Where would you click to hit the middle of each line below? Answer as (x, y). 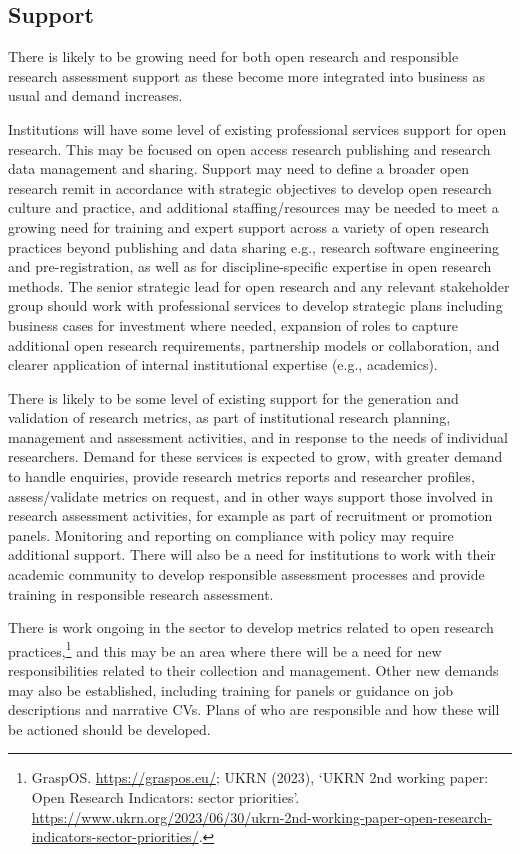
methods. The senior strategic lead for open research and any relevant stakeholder (259, 285)
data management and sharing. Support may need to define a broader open (239, 168)
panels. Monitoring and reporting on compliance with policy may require (231, 534)
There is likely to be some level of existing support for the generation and (233, 397)
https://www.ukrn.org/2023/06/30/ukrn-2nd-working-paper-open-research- (261, 816)
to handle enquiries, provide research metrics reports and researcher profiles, (241, 476)
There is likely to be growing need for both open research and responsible (233, 56)
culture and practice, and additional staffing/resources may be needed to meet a (253, 207)
